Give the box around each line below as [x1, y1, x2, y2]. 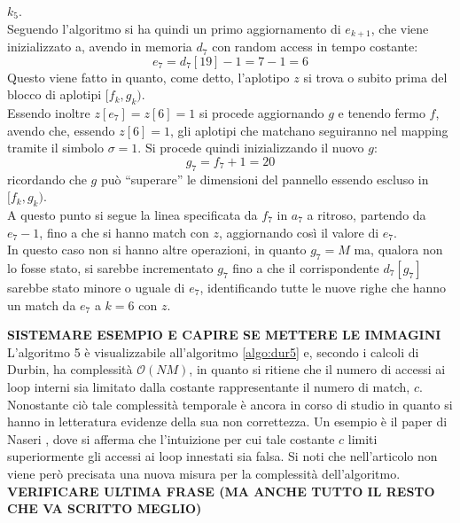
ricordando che [7, 169, 87, 188]
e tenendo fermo [338, 104, 425, 122]
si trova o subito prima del [303, 67, 448, 86]
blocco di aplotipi [7, 85, 102, 104]
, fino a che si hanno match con [39, 222, 209, 241]
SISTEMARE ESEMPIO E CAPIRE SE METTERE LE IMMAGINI [7, 325, 441, 344]
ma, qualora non [354, 240, 443, 259]
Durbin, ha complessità [7, 360, 133, 379]
